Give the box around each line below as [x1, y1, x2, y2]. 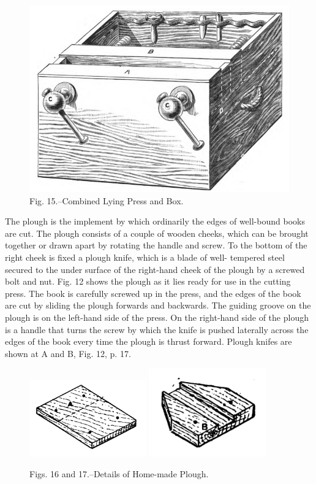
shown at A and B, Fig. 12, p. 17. [5, 347, 131, 359]
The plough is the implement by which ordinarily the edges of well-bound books [5, 215, 305, 228]
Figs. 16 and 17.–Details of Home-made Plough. [29, 467, 209, 480]
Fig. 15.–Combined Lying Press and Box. [29, 194, 184, 207]
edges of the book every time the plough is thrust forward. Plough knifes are [5, 335, 292, 348]
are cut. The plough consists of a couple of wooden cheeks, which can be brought [5, 226, 309, 239]
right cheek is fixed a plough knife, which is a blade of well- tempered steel [5, 250, 285, 263]
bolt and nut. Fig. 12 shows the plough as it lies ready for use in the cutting [5, 275, 291, 288]
